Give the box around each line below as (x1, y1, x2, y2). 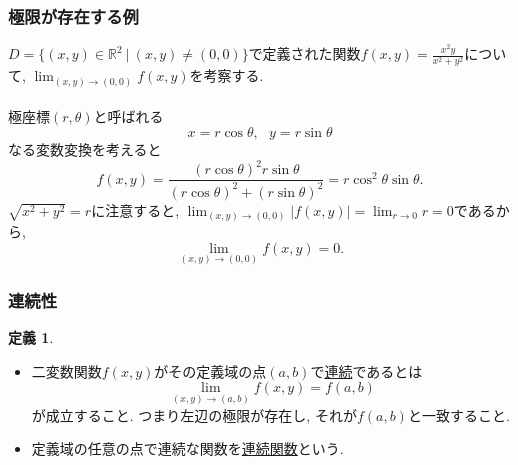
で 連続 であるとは (310, 360, 423, 381)
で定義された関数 (248, 43, 361, 64)
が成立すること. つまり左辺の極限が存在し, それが (31, 404, 357, 425)
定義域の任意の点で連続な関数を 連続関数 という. (31, 438, 344, 459)
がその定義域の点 (154, 360, 267, 381)
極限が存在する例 (8, 3, 139, 28)
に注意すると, (91, 199, 180, 220)
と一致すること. (407, 404, 510, 425)
